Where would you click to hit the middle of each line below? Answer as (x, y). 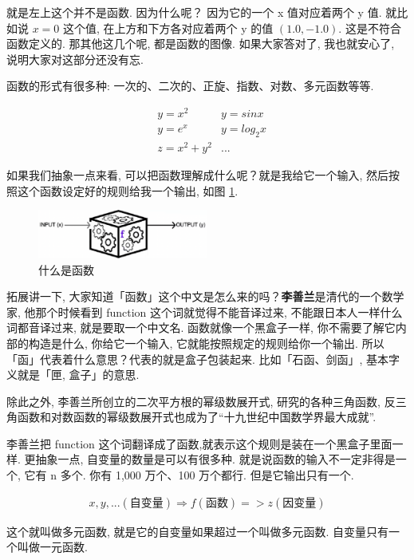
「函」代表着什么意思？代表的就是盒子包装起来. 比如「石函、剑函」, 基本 (198, 359)
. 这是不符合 (370, 28)
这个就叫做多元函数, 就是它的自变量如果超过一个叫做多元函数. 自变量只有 (198, 531)
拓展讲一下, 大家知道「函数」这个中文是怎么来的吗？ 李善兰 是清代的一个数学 (205, 296)
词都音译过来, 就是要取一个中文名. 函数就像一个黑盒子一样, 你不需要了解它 (201, 327)
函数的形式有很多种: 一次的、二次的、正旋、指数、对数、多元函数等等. (190, 86)
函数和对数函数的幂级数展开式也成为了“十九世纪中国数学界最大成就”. (197, 417)
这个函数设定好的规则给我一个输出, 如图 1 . (128, 190)
